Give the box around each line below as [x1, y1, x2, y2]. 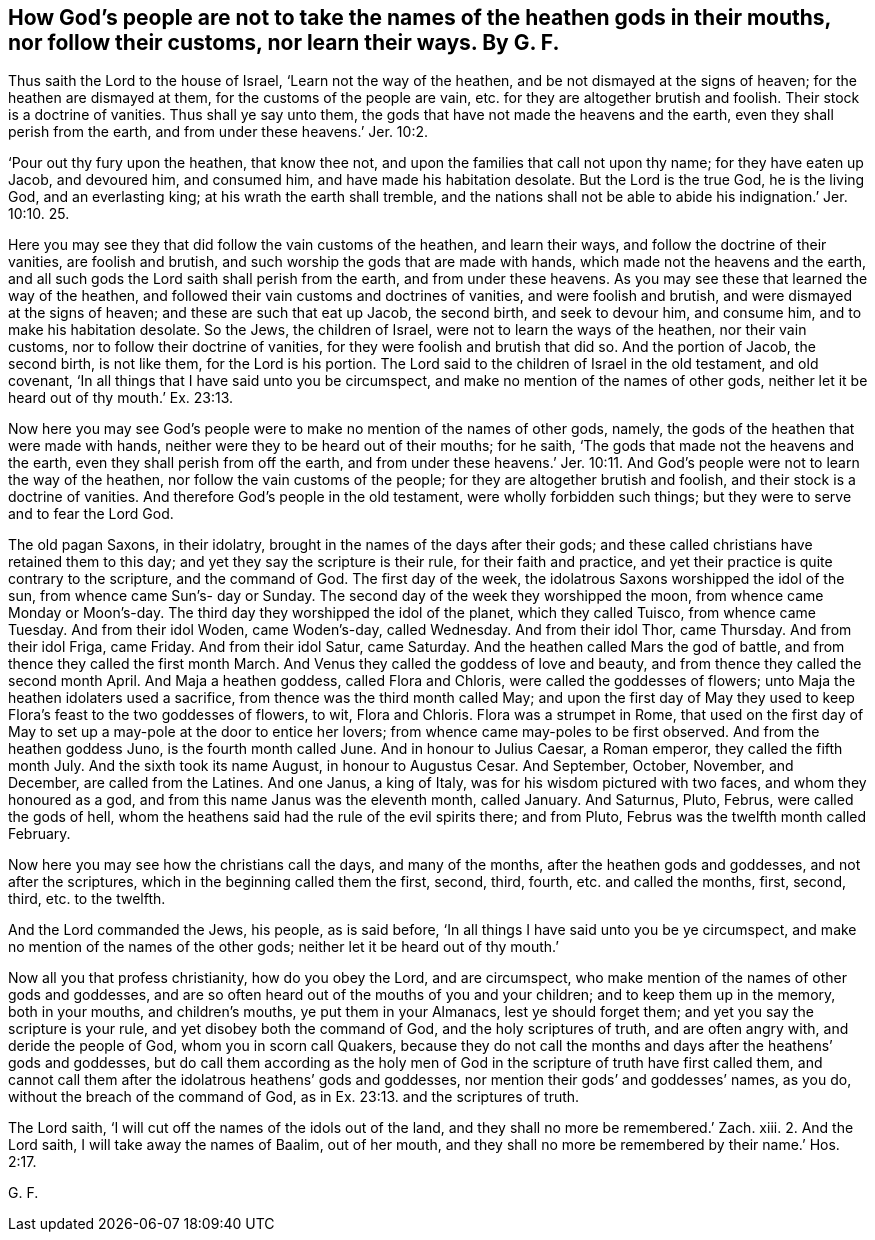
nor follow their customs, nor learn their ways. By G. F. [8, 30, 560, 55]
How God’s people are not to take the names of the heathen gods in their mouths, [8, 5, 831, 30]
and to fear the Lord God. [8, 505, 174, 523]
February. [8, 825, 71, 843]
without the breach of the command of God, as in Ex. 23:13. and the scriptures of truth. [8, 1088, 580, 1106]
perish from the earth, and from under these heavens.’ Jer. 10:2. [8, 123, 428, 141]
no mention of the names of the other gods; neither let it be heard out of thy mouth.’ [8, 938, 559, 956]
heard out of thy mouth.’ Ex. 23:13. [8, 389, 234, 407]
